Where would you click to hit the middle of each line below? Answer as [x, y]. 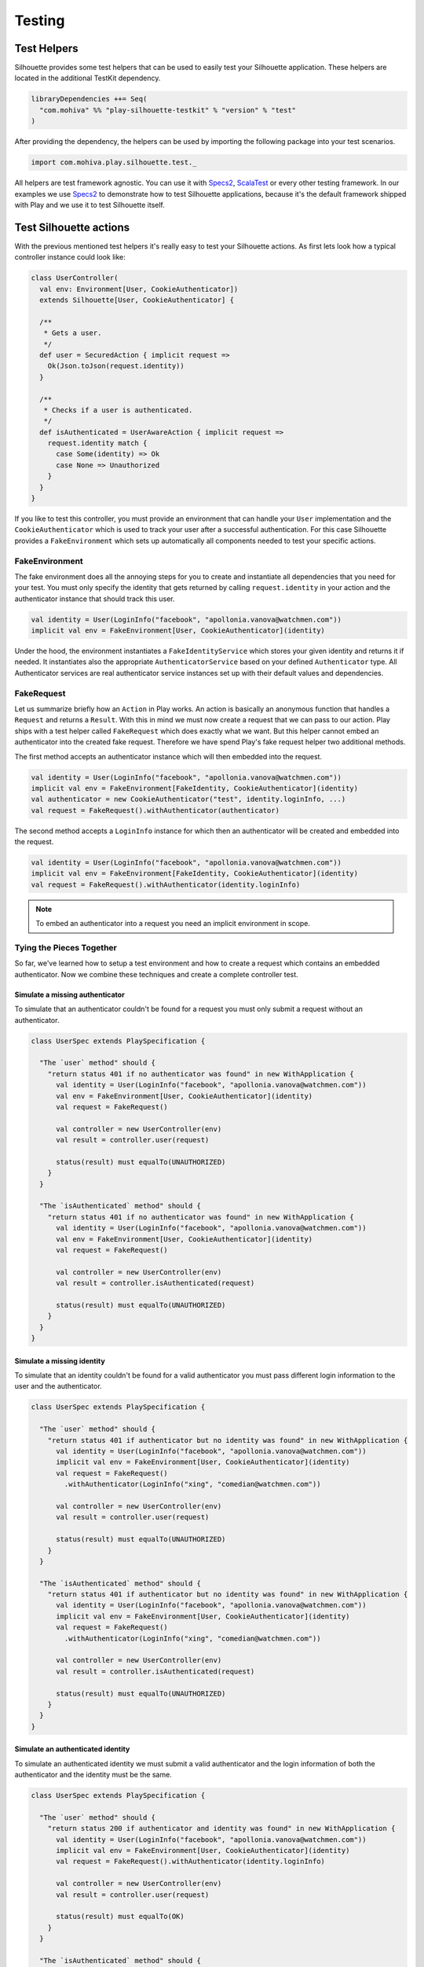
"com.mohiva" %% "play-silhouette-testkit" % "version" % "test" [168, 110]
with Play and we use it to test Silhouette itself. [90, 205]
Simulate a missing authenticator [69, 995]
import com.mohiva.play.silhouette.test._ [114, 162]
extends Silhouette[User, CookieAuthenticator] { [137, 300]
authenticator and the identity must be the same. [93, 1775]
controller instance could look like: [70, 257]
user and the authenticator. [58, 1386]
